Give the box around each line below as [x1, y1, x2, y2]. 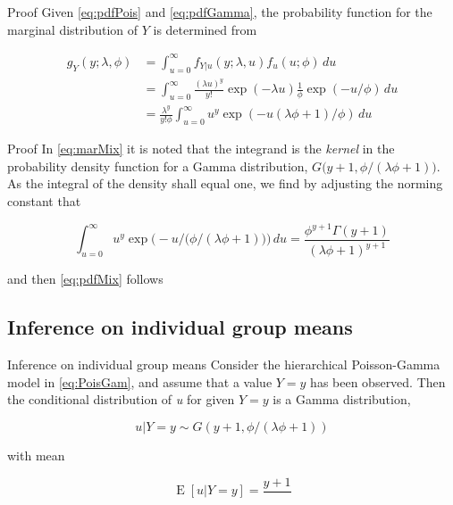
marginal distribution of [7, 20, 138, 38]
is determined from [153, 20, 257, 38]
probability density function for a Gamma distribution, [7, 156, 308, 175]
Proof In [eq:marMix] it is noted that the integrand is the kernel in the [7, 139, 395, 158]
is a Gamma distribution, [273, 390, 411, 409]
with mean [7, 445, 65, 464]
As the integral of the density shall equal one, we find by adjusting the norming [7, 174, 443, 193]
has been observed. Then [310, 372, 446, 391]
